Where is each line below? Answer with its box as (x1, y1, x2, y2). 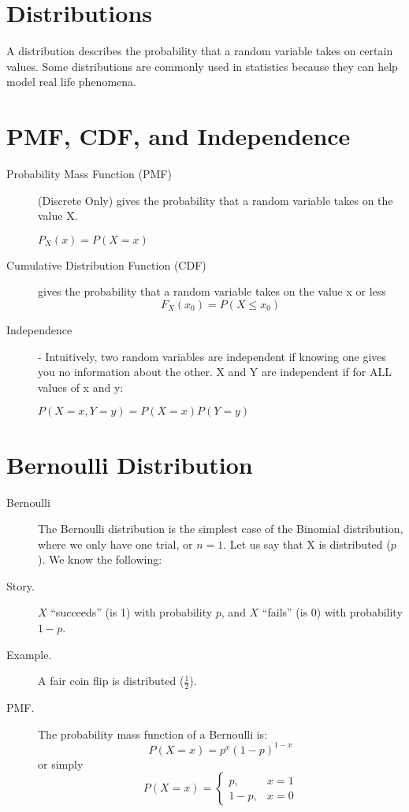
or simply (38, 755, 84, 772)
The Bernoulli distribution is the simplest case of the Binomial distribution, (38, 520, 403, 537)
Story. (6, 577, 35, 594)
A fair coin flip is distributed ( (38, 672, 184, 689)
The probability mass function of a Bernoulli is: (38, 725, 268, 742)
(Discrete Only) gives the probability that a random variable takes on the (38, 192, 393, 208)
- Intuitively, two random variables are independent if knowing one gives (38, 348, 387, 364)
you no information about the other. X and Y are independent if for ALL (38, 363, 392, 380)
